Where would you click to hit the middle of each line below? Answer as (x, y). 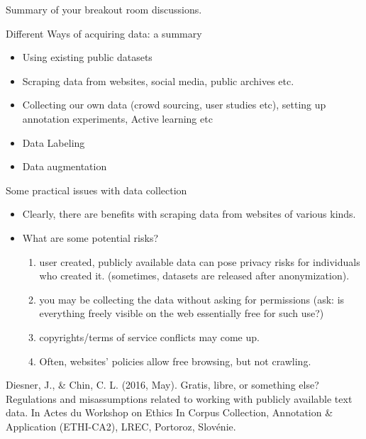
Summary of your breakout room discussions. (104, 9)
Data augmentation (65, 166)
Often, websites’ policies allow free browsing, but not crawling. (175, 361)
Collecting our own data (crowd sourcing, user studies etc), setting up (174, 105)
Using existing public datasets (87, 57)
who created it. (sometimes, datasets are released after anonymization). (194, 276)
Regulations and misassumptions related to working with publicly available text (179, 398)
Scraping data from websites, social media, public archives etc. (158, 80)
